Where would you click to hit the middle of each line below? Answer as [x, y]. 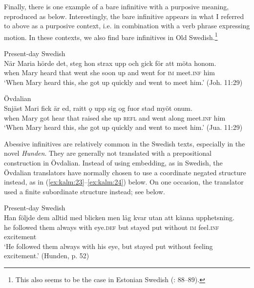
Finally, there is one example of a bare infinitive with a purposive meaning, [116, 6]
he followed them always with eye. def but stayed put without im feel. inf [112, 227]
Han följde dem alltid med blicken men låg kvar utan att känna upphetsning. [119, 217]
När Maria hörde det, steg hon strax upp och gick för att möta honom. [110, 63]
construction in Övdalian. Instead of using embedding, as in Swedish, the [113, 162]
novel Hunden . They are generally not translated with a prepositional [108, 153]
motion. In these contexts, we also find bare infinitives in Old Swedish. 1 [111, 36]
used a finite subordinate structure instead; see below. [85, 191]
